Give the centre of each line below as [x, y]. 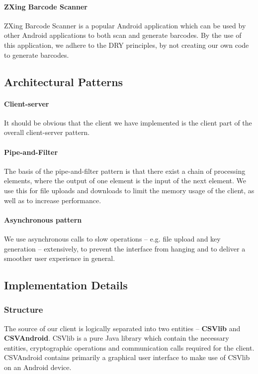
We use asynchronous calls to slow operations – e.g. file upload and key [112, 238]
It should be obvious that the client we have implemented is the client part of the [128, 122]
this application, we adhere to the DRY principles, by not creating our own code [127, 45]
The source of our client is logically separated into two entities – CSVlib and [122, 328]
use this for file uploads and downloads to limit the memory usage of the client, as [129, 190]
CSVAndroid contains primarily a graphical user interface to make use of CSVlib [127, 357]
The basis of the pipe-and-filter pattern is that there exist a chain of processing [125, 171]
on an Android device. [38, 367]
